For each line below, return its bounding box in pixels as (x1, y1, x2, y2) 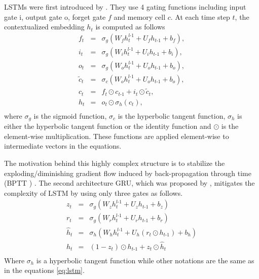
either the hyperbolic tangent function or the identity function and (4, 121, 211, 131)
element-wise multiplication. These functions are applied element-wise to (4, 130, 229, 141)
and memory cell (114, 11, 166, 22)
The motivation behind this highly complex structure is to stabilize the (4, 157, 225, 168)
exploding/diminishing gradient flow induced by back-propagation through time (4, 167, 251, 178)
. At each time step (170, 11, 230, 22)
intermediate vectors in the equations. (4, 141, 122, 151)
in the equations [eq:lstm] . (4, 265, 85, 275)
